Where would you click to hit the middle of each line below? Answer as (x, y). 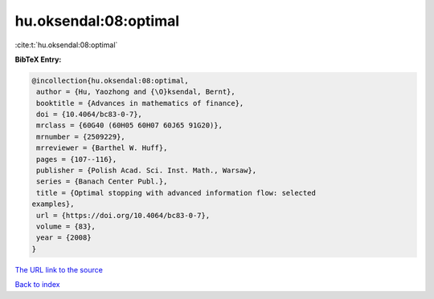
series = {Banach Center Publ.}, (102, 182)
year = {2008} (64, 238)
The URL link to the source (59, 269)
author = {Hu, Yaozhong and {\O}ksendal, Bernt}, (136, 92)
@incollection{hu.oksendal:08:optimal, (110, 81)
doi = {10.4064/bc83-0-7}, (89, 115)
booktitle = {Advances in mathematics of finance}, (140, 103)
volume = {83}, (66, 226)
